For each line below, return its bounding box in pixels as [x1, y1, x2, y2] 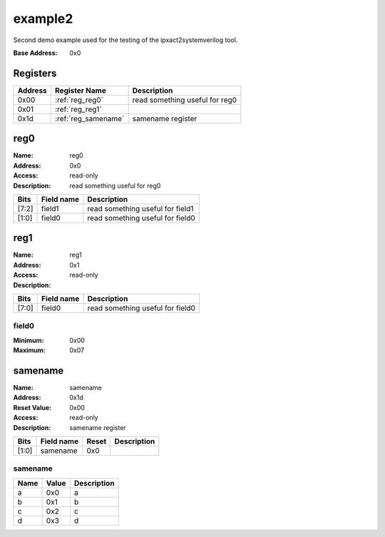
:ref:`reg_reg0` [54, 95, 103, 105]
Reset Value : [13, 403, 52, 411]
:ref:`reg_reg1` [54, 104, 103, 114]
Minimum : [13, 336, 44, 344]
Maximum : [13, 346, 46, 354]
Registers [13, 67, 57, 79]
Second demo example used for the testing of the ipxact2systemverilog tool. [13, 36, 238, 44]
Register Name [54, 86, 106, 96]
